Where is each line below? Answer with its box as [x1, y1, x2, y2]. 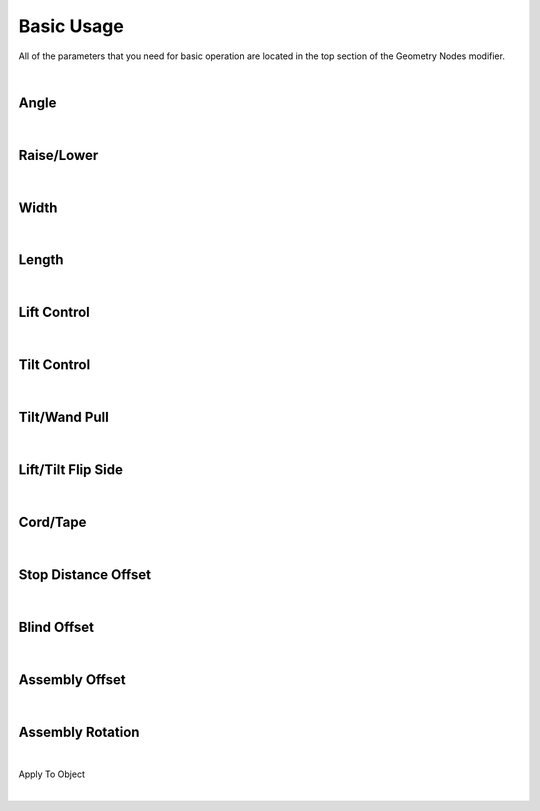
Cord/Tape [18, 514, 87, 530]
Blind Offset [18, 618, 95, 635]
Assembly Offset [18, 671, 127, 688]
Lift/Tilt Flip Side [18, 461, 124, 479]
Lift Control [18, 304, 90, 321]
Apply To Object [18, 768, 85, 780]
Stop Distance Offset [18, 566, 152, 583]
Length [18, 251, 64, 269]
